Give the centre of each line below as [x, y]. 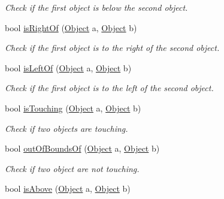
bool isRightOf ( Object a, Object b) [71, 27]
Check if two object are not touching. [72, 168]
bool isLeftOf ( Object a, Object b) [68, 67]
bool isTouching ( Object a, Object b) [73, 108]
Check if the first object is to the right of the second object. [112, 48]
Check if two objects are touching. [66, 128]
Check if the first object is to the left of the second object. [109, 88]
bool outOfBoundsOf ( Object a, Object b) [82, 148]
